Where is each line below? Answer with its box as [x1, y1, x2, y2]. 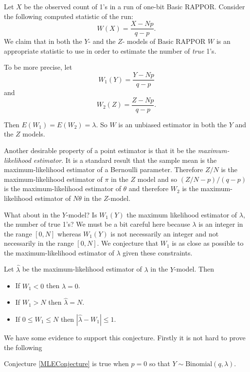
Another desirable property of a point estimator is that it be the [4, 145, 196, 155]
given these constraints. [123, 247, 193, 257]
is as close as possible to [172, 238, 244, 248]
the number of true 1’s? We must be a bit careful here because [4, 219, 190, 229]
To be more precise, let [4, 62, 72, 72]
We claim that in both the [4, 36, 82, 46]
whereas [57, 228, 81, 238]
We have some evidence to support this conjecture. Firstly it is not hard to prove [4, 332, 246, 342]
